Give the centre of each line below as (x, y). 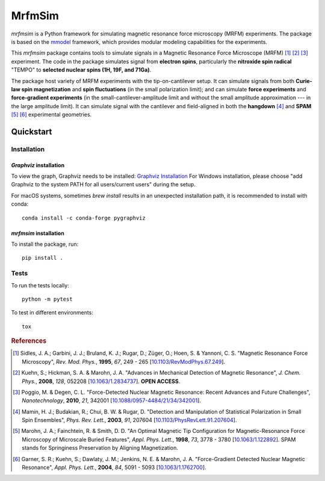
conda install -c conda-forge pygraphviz (84, 218)
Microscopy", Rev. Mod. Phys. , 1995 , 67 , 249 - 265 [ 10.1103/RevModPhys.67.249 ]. (124, 361)
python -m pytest (47, 299)
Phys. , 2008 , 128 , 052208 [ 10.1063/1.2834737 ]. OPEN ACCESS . (101, 381)
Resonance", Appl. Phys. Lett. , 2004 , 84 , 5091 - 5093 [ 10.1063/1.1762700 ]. (114, 467)
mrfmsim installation (38, 233)
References (29, 341)
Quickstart (32, 131)
